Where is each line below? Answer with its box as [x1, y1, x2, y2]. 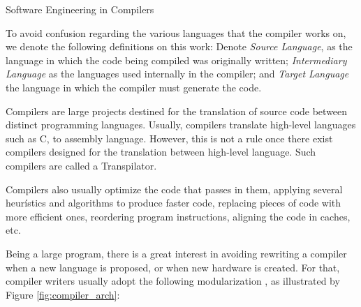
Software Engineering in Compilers [6, 2, 154, 16]
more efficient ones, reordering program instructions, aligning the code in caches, [6, 209, 351, 223]
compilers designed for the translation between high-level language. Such [6, 144, 316, 159]
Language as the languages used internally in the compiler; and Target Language [6, 66, 349, 81]
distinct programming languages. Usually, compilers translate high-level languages [6, 117, 356, 132]
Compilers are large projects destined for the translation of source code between [6, 103, 348, 118]
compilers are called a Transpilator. [6, 158, 157, 172]
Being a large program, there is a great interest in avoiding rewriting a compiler [6, 246, 347, 260]
